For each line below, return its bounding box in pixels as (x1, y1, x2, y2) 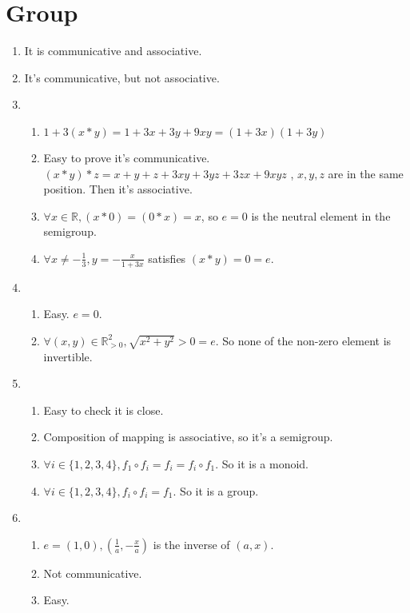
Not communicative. (43, 564, 142, 581)
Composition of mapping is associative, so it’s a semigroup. (43, 428, 333, 445)
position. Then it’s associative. (43, 181, 193, 197)
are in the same (328, 165, 404, 181)
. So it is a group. (173, 482, 259, 499)
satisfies (148, 249, 186, 266)
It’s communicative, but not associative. (24, 69, 220, 86)
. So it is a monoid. (215, 456, 308, 472)
